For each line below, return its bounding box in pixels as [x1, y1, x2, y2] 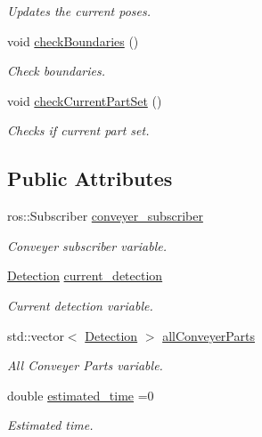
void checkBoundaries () [7, 31, 139, 50]
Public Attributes [7, 165, 173, 192]
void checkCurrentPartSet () [7, 91, 162, 109]
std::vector [7, 326, 64, 344]
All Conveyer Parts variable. [7, 356, 163, 375]
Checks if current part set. [7, 121, 150, 140]
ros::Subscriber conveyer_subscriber [7, 206, 203, 225]
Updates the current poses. [7, 2, 151, 20]
